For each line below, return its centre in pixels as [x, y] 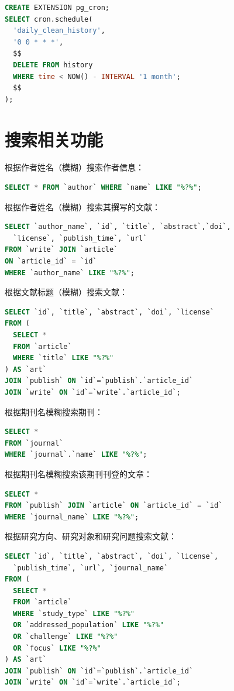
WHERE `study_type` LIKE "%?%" [74, 613]
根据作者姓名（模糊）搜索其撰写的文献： [82, 206]
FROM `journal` [34, 443]
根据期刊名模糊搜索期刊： [54, 411]
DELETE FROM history [53, 65]
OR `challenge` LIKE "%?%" [66, 637]
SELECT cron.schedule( [49, 19]
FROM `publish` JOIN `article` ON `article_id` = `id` [114, 506]
